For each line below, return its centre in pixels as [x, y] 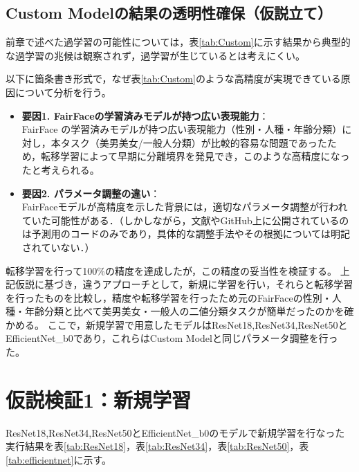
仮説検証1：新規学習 [99, 399]
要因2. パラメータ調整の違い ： [91, 193]
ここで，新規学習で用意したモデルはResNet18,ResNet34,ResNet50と [197, 324]
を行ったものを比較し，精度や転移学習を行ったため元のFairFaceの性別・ [169, 297]
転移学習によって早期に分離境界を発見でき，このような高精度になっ [195, 156]
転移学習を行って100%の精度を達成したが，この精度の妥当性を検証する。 [172, 270]
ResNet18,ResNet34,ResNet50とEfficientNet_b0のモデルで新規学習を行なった [175, 432]
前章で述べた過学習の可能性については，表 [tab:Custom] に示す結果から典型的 [178, 42]
